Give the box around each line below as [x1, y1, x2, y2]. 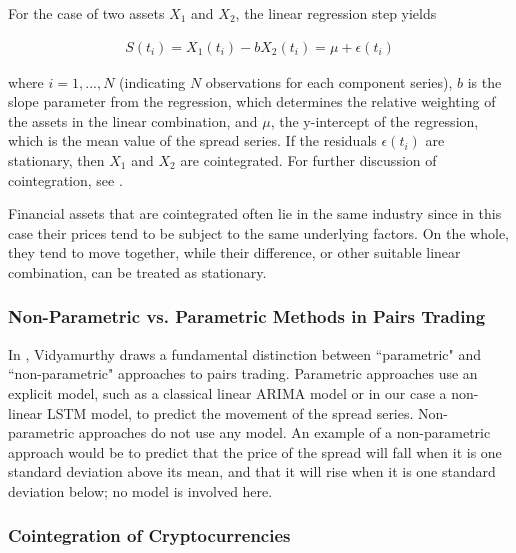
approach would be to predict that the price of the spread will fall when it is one [8, 441, 502, 462]
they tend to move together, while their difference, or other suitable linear [8, 242, 461, 263]
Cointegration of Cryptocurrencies [8, 523, 291, 548]
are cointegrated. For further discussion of [180, 150, 437, 170]
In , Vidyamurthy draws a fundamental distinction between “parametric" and [8, 343, 482, 364]
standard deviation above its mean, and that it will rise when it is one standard [8, 461, 496, 482]
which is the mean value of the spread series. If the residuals [8, 130, 377, 151]
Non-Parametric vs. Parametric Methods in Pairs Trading [8, 304, 486, 329]
